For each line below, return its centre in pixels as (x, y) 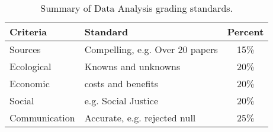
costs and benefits (121, 83)
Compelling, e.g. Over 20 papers (151, 49)
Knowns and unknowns (132, 66)
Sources (25, 49)
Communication (42, 118)
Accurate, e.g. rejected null (140, 118)
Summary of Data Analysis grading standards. (137, 8)
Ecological (30, 66)
